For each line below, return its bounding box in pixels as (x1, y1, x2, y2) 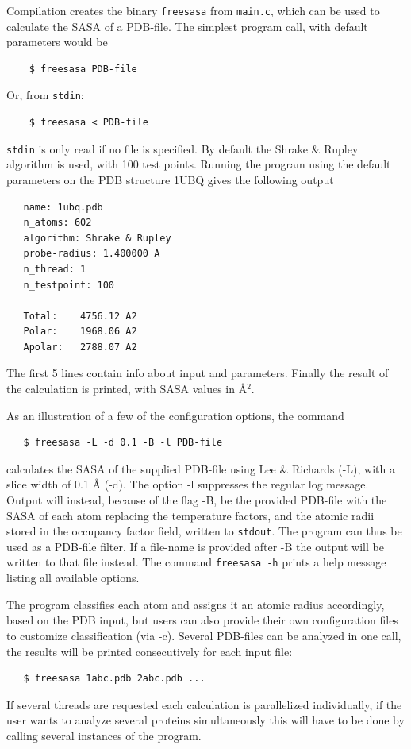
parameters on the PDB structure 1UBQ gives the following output (6, 171, 334, 187)
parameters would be (6, 33, 108, 50)
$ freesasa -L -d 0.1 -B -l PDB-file (23, 437, 223, 449)
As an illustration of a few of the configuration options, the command (6, 407, 344, 423)
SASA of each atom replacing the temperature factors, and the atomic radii (6, 507, 375, 523)
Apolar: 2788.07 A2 (23, 341, 137, 353)
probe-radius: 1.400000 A (23, 248, 160, 260)
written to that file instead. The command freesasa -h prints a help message (6, 554, 386, 570)
